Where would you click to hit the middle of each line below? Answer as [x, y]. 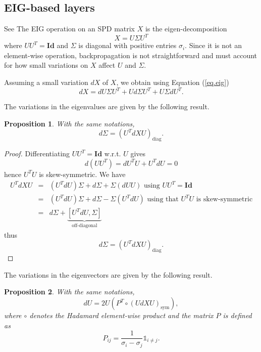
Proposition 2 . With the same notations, [69, 292]
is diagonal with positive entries [127, 45]
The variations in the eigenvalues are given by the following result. [107, 106]
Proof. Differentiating [37, 153]
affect [107, 65]
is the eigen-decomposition [186, 29]
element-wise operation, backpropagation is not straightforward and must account [131, 55]
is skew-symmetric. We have [82, 174]
